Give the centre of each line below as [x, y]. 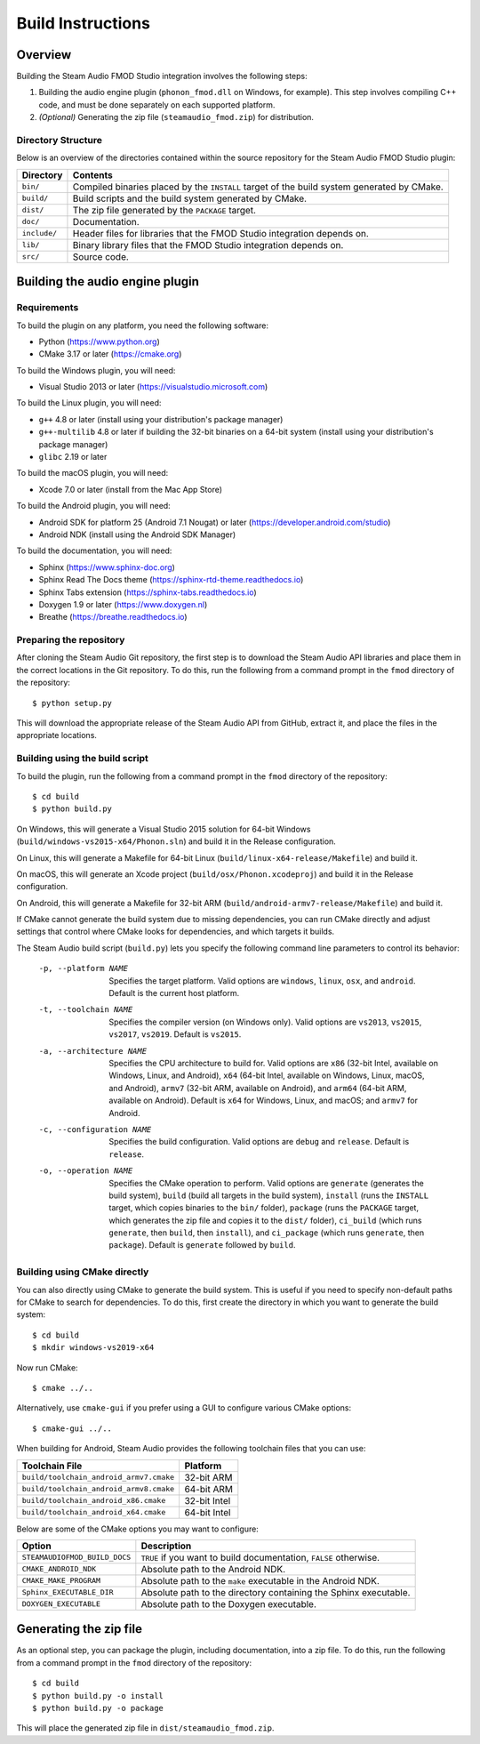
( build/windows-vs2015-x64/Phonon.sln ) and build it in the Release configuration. [176, 841]
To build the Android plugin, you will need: [93, 506]
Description [166, 1546]
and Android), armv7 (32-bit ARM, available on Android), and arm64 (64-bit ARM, [258, 1088]
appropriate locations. [57, 735]
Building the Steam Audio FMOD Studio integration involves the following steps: [162, 76]
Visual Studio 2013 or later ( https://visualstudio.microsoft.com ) [153, 387]
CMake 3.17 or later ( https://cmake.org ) [110, 354]
